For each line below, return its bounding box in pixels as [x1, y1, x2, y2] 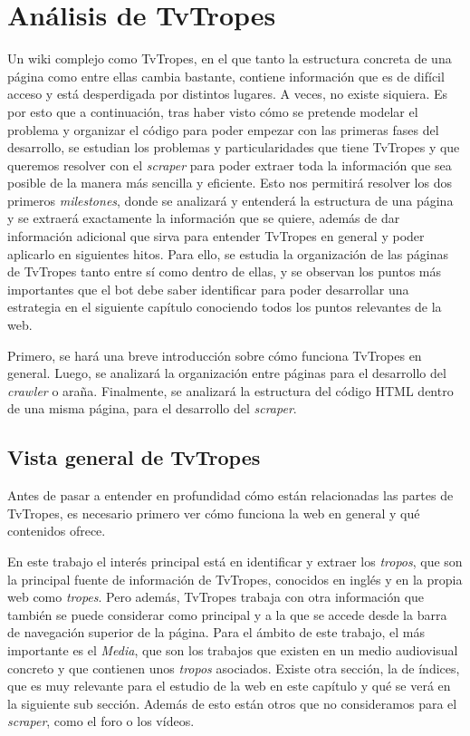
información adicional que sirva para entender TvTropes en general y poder [7, 227, 425, 246]
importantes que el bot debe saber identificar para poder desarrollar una [7, 279, 409, 298]
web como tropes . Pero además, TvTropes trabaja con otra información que [7, 587, 425, 606]
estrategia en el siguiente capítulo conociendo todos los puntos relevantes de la [7, 297, 442, 316]
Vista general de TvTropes [7, 443, 261, 471]
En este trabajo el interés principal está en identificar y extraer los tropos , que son [7, 551, 463, 570]
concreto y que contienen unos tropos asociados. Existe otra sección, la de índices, [7, 658, 460, 677]
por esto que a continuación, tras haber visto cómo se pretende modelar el [7, 102, 418, 121]
